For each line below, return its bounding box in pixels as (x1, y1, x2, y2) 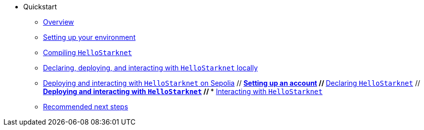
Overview (43, 18, 74, 26)
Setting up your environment (43, 33, 136, 41)
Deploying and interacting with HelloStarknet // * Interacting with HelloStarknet (43, 87, 323, 96)
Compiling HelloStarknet (43, 48, 132, 57)
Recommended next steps (43, 102, 128, 111)
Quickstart (23, 2, 57, 11)
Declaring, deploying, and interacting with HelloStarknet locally (43, 64, 258, 72)
